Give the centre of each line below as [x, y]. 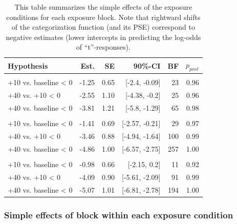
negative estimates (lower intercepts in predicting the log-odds [103, 37]
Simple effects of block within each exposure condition [119, 215]
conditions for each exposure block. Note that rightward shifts [103, 17]
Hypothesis [28, 65]
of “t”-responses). [103, 47]
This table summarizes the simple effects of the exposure [103, 7]
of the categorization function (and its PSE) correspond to [103, 27]
